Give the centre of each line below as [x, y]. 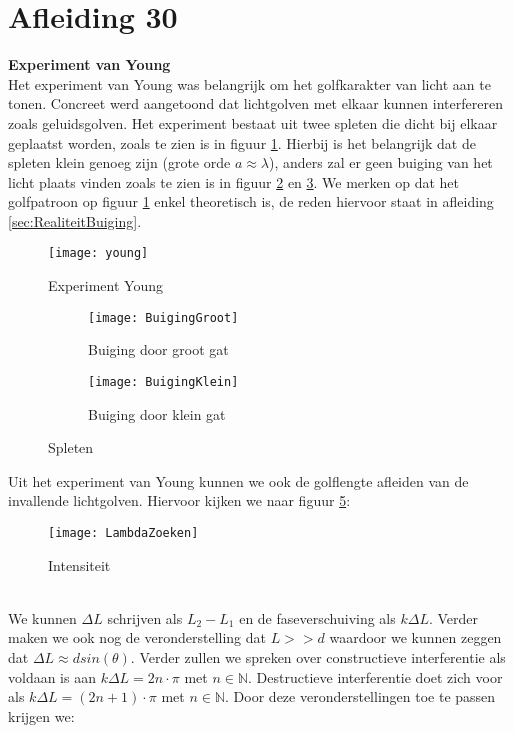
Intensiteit [79, 564]
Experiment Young [105, 285]
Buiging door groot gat [158, 349]
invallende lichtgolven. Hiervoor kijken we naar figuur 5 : [179, 500]
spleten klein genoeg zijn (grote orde [119, 162]
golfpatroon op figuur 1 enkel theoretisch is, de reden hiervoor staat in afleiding [251, 201]
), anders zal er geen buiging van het [381, 162]
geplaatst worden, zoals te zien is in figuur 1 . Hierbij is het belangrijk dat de [242, 142]
